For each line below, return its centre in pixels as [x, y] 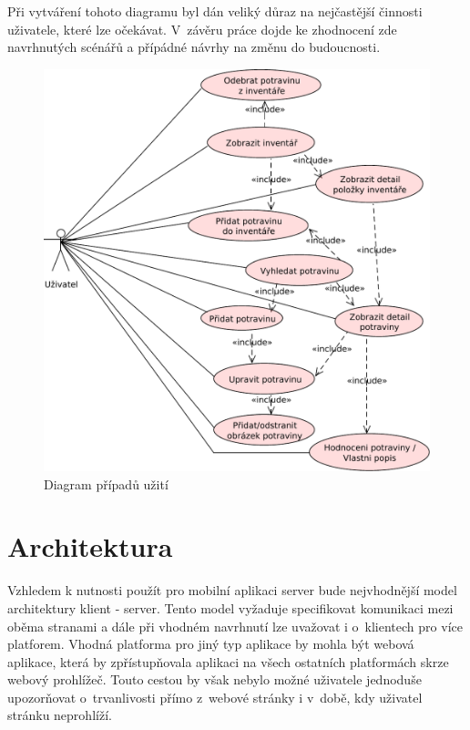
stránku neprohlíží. [60, 715]
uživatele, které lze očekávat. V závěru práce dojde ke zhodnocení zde [202, 29]
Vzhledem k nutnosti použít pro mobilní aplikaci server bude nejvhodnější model [232, 590]
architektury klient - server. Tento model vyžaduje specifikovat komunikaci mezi [230, 607]
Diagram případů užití [106, 483]
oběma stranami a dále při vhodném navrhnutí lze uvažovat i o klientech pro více [235, 626]
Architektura [90, 546]
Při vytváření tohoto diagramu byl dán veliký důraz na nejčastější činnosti [215, 11]
